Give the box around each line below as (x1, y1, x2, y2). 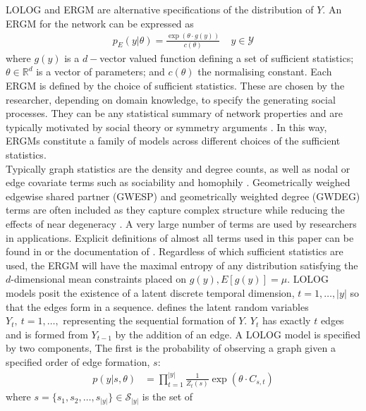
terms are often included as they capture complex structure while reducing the (6, 202, 345, 217)
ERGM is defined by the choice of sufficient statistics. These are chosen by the (6, 78, 345, 93)
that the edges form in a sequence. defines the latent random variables (6, 299, 309, 314)
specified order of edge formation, (6, 354, 150, 369)
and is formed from (6, 326, 88, 341)
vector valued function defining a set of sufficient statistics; (99, 50, 354, 65)
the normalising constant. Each (197, 64, 332, 79)
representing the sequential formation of (63, 313, 236, 328)
